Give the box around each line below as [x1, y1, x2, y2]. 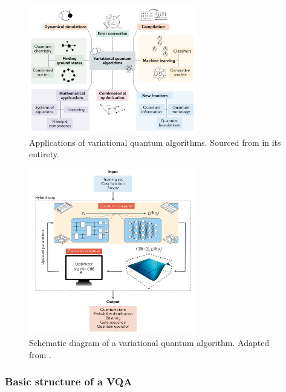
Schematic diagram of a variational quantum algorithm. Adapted [29, 336, 270, 348]
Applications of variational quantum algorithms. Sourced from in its [29, 136, 281, 148]
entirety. [29, 148, 59, 160]
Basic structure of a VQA [5, 374, 132, 389]
